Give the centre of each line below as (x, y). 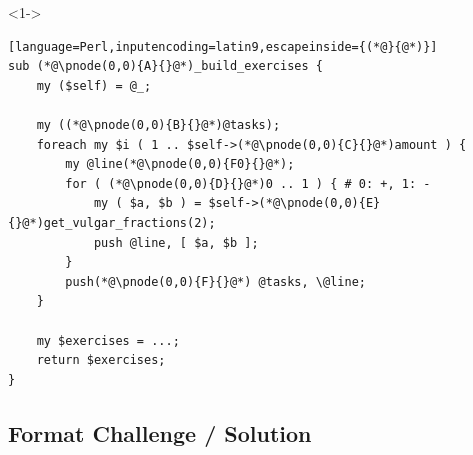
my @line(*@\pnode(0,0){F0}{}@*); (180, 164)
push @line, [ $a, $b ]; (176, 242)
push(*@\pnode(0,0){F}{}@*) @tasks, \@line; (215, 281)
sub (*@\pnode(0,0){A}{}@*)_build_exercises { (165, 66)
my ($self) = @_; (94, 85)
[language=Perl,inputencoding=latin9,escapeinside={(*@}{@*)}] (223, 46)
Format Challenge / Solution (160, 432)
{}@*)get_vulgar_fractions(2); (112, 222)
